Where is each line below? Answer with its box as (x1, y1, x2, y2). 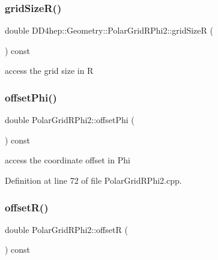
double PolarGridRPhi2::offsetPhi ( (5, 113, 135, 126)
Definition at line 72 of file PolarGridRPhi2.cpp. (5, 174, 182, 186)
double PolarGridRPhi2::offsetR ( (5, 223, 128, 235)
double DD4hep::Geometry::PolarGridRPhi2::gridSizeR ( (5, 24, 213, 37)
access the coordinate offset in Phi (5, 154, 130, 166)
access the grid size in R (5, 64, 94, 77)
